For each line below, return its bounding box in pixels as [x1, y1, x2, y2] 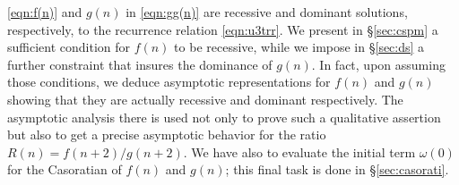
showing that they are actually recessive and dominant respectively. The [7, 89, 403, 108]
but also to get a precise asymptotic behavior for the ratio [7, 125, 326, 144]
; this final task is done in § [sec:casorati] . [225, 160, 449, 179]
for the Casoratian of [7, 160, 122, 179]
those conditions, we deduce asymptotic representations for [7, 72, 331, 91]
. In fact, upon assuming [311, 55, 446, 73]
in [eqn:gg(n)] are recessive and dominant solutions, [126, 3, 408, 21]
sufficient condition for [7, 38, 131, 56]
